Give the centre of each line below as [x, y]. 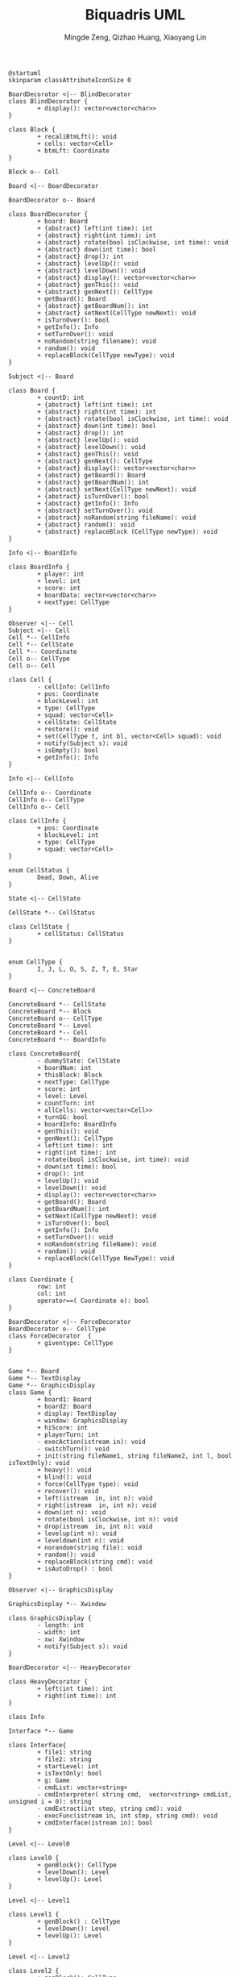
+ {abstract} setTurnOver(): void [95, 510]
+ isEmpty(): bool [68, 750]
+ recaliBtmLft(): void [77, 136]
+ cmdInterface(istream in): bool [95, 1823]
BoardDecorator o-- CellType [57, 1329]
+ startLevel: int [68, 1766]
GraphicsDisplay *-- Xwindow [57, 1604]
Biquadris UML [135, 15]
